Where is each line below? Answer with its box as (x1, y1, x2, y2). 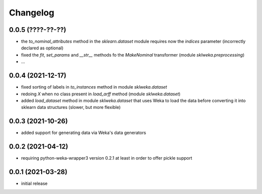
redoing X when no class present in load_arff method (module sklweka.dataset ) (21, 91, 180, 97)
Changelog (9, 7, 54, 18)
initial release (21, 180, 48, 186)
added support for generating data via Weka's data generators (21, 130, 147, 135)
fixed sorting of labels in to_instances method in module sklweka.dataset (21, 84, 167, 90)
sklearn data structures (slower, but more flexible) (21, 104, 121, 110)
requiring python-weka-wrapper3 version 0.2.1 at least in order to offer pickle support (21, 155, 193, 161)
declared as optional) (21, 45, 64, 51)
